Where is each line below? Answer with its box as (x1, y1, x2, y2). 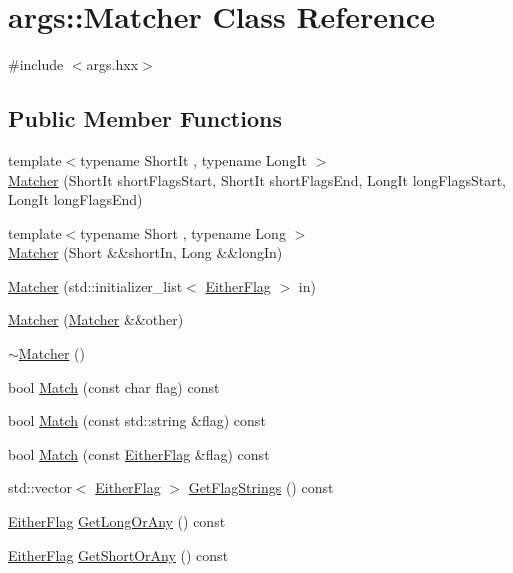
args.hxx (86, 54, 139, 75)
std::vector (8, 477, 72, 498)
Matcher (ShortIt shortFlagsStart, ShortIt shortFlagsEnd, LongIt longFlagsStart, (8, 169, 506, 190)
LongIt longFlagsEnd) (8, 189, 143, 210)
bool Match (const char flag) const (8, 376, 220, 397)
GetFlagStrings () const (188, 477, 334, 498)
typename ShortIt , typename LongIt (80, 149, 307, 170)
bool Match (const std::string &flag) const (8, 410, 266, 431)
